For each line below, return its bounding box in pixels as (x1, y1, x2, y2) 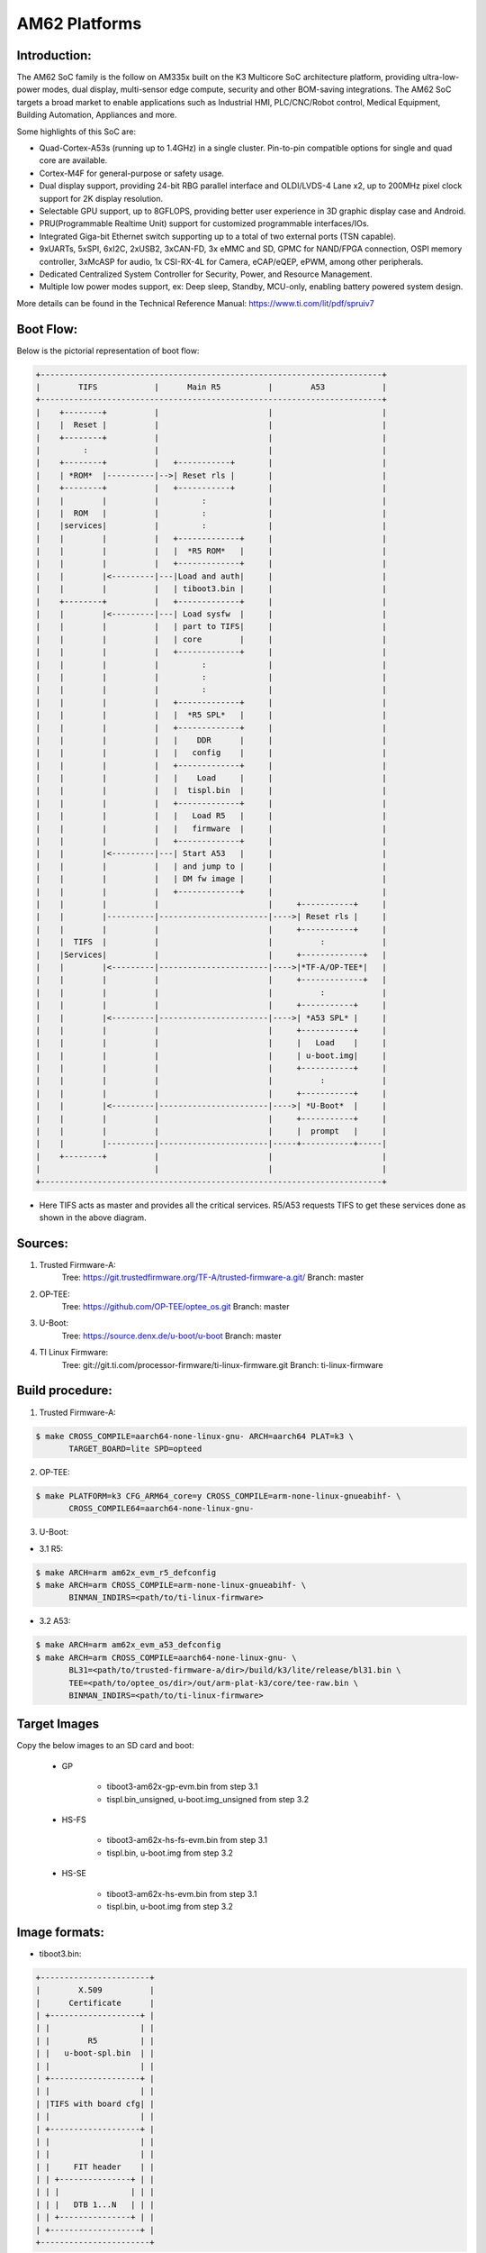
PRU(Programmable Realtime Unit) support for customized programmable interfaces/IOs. (39, 218, 369, 229)
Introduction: (16, 48, 92, 63)
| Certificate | (35, 1997, 155, 2008)
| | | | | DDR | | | (35, 734, 387, 745)
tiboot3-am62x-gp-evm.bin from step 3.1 (106, 1781, 258, 1792)
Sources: (16, 1236, 69, 1251)
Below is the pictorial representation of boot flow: (16, 345, 200, 356)
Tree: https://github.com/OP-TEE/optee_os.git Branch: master (61, 1301, 290, 1312)
